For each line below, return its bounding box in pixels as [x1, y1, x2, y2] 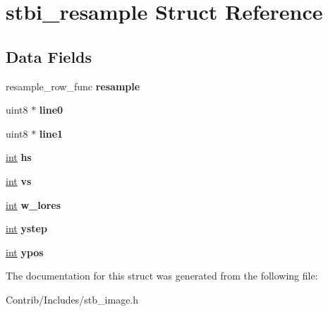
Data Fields [6, 45, 92, 67]
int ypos [6, 244, 44, 259]
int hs [6, 150, 32, 164]
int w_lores [6, 197, 61, 212]
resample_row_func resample [6, 78, 140, 93]
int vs [6, 173, 32, 188]
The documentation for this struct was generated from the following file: [6, 268, 318, 283]
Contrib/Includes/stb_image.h [6, 292, 139, 306]
